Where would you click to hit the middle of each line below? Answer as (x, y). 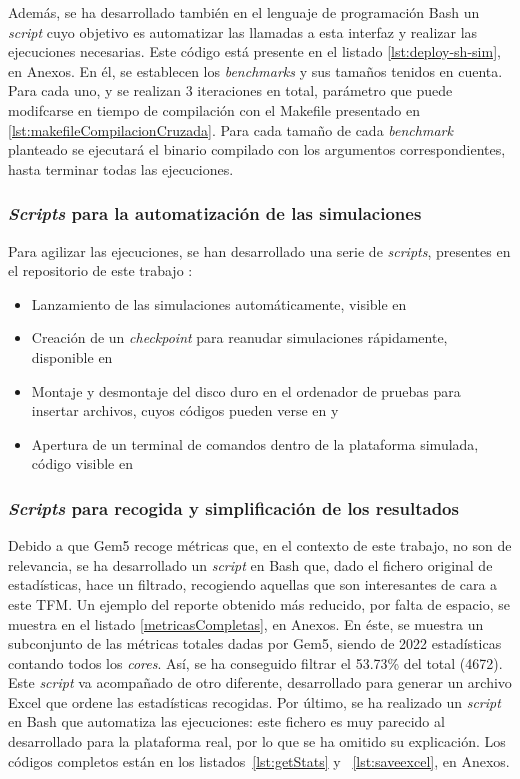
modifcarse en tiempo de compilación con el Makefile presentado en (214, 109)
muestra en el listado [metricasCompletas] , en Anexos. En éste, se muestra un (246, 623)
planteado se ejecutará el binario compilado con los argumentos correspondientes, (257, 149)
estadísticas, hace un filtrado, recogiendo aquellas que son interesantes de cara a (253, 584)
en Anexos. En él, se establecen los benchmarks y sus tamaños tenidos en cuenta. (255, 70)
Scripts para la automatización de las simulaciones (215, 213)
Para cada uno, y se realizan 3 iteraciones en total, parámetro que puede (230, 90)
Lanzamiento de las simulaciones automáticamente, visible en (219, 303)
